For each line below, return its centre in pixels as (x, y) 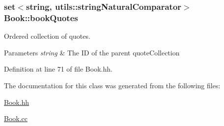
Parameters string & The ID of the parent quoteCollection (92, 52)
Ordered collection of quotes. (47, 36)
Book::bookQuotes (41, 17)
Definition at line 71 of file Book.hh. (58, 69)
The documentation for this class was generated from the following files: (112, 85)
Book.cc (16, 118)
